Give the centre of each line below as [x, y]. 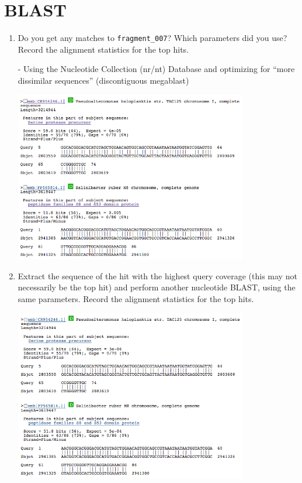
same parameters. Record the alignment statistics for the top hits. [136, 298]
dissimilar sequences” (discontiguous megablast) [103, 80]
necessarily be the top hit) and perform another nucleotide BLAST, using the [157, 287]
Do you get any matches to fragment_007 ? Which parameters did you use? [152, 38]
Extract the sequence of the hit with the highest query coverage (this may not [157, 275]
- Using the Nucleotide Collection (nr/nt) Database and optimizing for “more [156, 69]
